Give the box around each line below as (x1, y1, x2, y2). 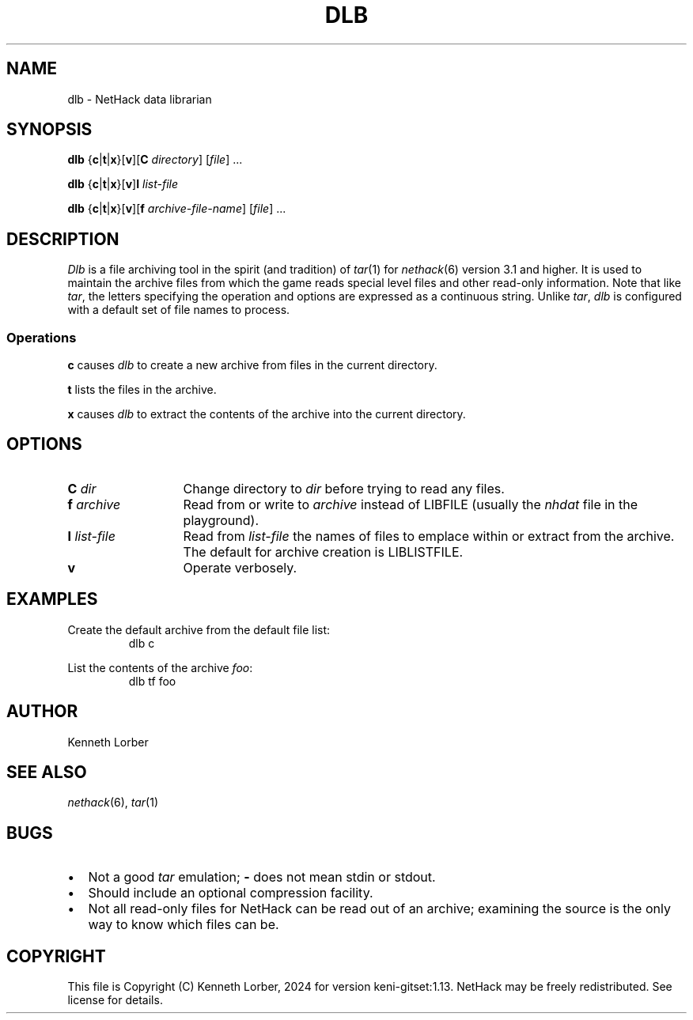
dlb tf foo (128, 674, 176, 688)
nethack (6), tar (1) (67, 795, 159, 810)
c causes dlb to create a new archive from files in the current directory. (67, 358, 437, 372)
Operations (6, 329, 77, 346)
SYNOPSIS (6, 119, 93, 140)
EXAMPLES (6, 589, 98, 610)
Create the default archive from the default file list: (67, 622, 331, 637)
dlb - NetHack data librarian (67, 92, 212, 106)
